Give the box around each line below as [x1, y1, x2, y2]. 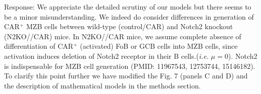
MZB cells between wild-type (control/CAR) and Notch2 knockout [26, 21, 233, 32]
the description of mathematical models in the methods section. [4, 80, 201, 90]
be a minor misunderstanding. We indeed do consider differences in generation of [4, 11, 254, 22]
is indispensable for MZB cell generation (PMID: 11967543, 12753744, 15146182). [4, 60, 255, 71]
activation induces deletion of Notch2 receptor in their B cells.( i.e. [4, 50, 209, 61]
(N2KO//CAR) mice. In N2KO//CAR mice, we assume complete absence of [4, 31, 241, 41]
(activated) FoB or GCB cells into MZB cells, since [80, 41, 238, 51]
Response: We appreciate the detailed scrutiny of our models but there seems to [4, 2, 251, 12]
